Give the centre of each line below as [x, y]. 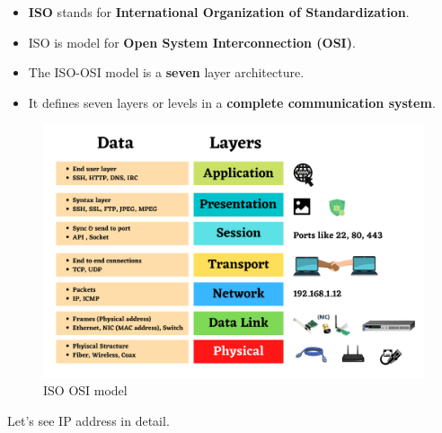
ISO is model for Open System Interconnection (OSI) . [192, 42]
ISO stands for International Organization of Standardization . [219, 12]
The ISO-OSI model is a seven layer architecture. [166, 72]
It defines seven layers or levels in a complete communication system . [232, 102]
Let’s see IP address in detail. [88, 420]
